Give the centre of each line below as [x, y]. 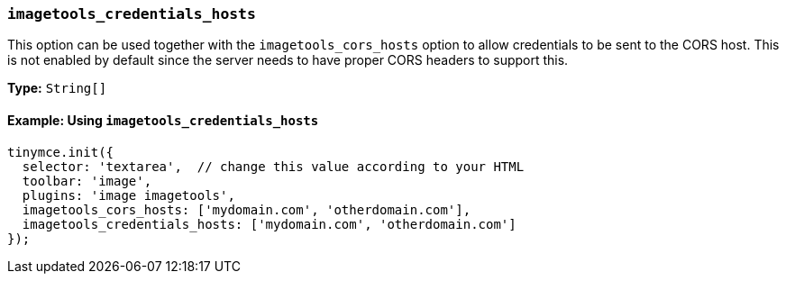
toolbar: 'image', [87, 181]
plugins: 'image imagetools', [128, 195]
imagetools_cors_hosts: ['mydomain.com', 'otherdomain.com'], [247, 209]
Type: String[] [57, 88]
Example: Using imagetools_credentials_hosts [163, 120]
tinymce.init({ [61, 152]
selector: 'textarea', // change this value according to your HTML [273, 166]
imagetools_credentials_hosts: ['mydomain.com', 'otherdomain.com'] [269, 224]
